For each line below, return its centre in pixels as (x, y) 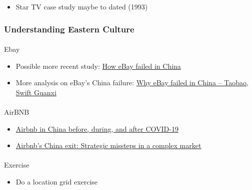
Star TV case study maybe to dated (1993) (82, 6)
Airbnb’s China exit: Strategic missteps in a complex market (108, 145)
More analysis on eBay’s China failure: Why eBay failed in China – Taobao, (132, 83)
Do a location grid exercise (57, 181)
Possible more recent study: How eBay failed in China (98, 66)
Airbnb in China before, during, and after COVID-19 (97, 128)
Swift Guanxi (36, 92)
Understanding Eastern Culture (69, 29)
